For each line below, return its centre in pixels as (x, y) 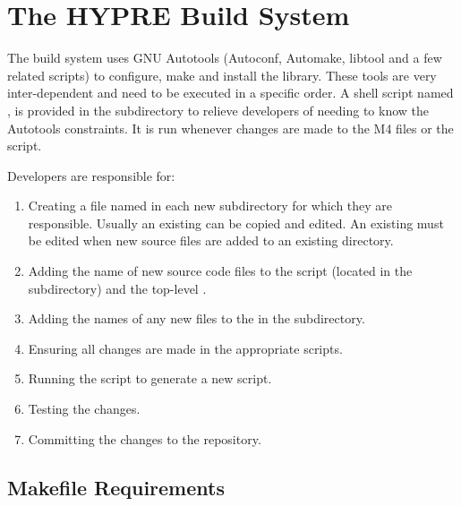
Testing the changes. (84, 409)
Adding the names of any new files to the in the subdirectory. (196, 318)
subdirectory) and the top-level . (117, 288)
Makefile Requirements (116, 487)
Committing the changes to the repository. (145, 438)
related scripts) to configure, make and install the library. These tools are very (222, 75)
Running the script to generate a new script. (150, 378)
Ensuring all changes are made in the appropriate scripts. (185, 348)
